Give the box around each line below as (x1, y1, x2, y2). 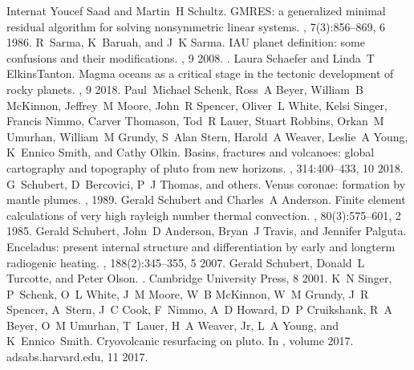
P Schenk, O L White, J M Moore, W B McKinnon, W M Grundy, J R (6, 285, 369, 302)
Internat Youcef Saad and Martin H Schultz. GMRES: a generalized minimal (6, 2, 386, 18)
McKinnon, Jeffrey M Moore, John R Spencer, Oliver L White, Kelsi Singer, (6, 96, 388, 113)
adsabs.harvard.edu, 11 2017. (6, 348, 148, 365)
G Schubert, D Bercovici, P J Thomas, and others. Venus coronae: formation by (6, 175, 406, 192)
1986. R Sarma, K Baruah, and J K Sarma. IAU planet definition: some (6, 34, 365, 51)
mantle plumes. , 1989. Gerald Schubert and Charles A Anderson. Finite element (6, 191, 406, 208)
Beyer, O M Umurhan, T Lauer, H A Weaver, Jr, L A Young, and (6, 316, 339, 333)
